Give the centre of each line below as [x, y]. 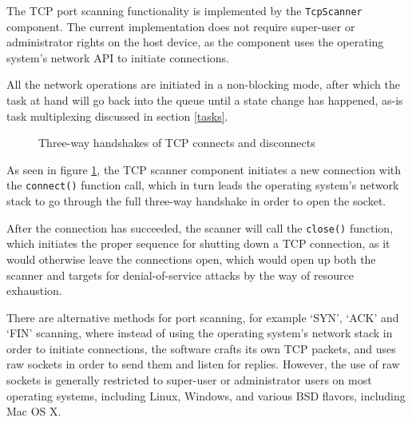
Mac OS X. [34, 411]
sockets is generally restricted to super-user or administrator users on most [189, 380]
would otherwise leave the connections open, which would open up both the [191, 259]
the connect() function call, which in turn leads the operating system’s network [203, 185]
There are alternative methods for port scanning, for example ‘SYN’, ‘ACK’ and [203, 317]
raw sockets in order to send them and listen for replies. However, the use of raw [203, 364]
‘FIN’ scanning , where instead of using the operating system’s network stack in [200, 333]
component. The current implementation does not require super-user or [181, 26]
